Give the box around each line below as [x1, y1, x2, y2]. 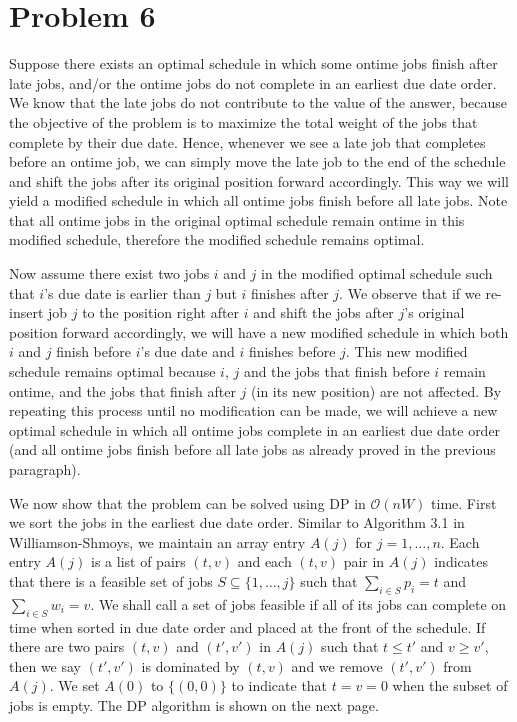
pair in [343, 551, 385, 572]
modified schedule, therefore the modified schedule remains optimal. [9, 229, 425, 250]
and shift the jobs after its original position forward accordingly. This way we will [9, 170, 509, 191]
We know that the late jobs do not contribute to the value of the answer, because [9, 92, 508, 113]
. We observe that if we [339, 282, 481, 303]
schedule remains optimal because [9, 361, 216, 382]
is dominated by [141, 655, 240, 676]
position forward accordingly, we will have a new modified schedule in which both [9, 321, 509, 342]
